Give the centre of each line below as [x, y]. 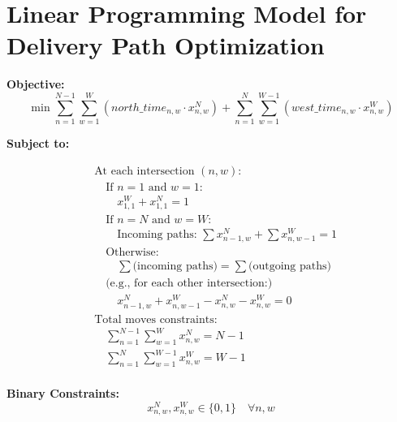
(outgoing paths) [290, 267]
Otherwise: [132, 253]
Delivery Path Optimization [166, 45]
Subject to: [38, 143]
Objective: [36, 84]
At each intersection [145, 171]
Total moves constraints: [156, 319]
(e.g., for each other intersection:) [189, 284]
